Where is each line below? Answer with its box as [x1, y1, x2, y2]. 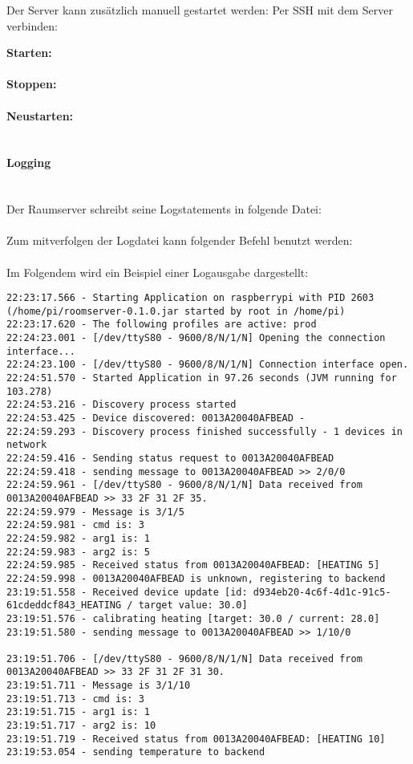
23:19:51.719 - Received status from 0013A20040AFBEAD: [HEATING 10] [6, 733, 386, 745]
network [6, 439, 47, 451]
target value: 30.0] [138, 599, 248, 612]
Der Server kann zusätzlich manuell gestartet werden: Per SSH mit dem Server [6, 2, 393, 18]
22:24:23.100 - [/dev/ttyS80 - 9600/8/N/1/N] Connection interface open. [6, 359, 409, 371]
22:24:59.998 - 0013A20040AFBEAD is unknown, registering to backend [6, 572, 386, 584]
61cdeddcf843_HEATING [6, 599, 122, 612]
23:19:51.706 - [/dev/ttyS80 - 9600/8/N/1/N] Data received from [6, 652, 362, 664]
